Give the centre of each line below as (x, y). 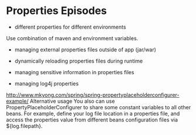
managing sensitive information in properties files (74, 72)
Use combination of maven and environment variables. (72, 38)
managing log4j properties (47, 84)
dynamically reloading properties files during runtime (79, 61)
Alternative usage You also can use (72, 101)
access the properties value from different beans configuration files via (92, 120)
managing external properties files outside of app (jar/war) (85, 49)
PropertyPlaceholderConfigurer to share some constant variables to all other (99, 107)
